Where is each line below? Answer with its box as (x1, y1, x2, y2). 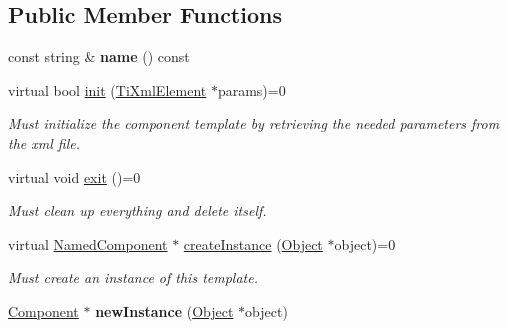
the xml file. (8, 132, 80, 153)
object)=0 (334, 233, 396, 254)
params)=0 (217, 79, 286, 100)
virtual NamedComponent (8, 233, 168, 254)
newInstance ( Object (95, 300, 234, 321)
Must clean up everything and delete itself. (8, 200, 267, 221)
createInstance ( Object (183, 233, 323, 254)
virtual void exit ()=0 (8, 166, 141, 187)
